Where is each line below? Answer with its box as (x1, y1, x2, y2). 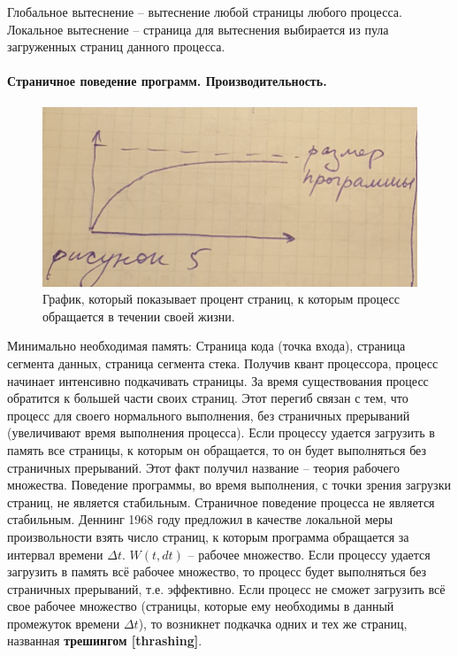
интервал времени (7, 544, 103, 563)
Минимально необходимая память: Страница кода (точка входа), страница (7, 336, 406, 355)
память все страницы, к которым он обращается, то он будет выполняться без (7, 440, 427, 459)
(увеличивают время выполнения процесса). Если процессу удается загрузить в (7, 423, 435, 442)
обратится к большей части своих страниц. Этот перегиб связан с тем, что (7, 389, 408, 407)
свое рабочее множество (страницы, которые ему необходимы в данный (7, 597, 394, 615)
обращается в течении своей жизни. (42, 306, 235, 325)
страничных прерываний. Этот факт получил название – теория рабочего (7, 458, 400, 476)
